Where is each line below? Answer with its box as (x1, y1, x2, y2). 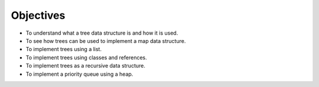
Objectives (11, 9, 66, 22)
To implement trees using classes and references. (25, 53, 147, 61)
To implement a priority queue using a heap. (25, 71, 134, 78)
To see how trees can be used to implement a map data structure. (25, 37, 186, 44)
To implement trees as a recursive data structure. (25, 62, 146, 69)
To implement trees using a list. (25, 46, 102, 53)
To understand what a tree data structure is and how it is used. (25, 29, 178, 36)
